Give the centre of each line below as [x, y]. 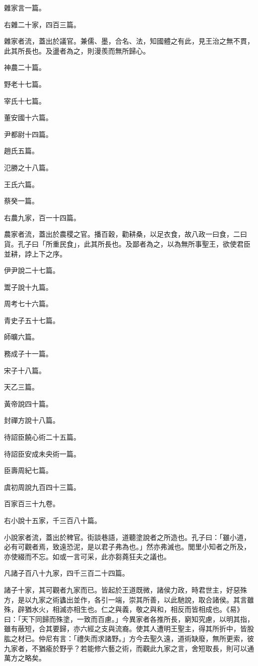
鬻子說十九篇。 [28, 287]
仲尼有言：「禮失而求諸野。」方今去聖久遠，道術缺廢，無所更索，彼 [146, 638]
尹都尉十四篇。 [28, 134]
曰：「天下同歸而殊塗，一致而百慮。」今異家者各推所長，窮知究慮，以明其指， [129, 619]
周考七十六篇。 [28, 303]
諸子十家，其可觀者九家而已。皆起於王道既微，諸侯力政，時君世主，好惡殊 [126, 589]
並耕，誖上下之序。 [35, 253]
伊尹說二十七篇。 [32, 270]
